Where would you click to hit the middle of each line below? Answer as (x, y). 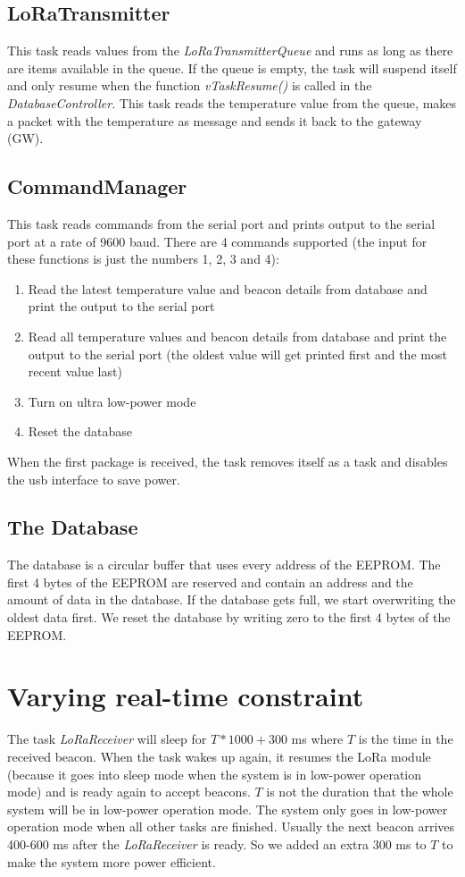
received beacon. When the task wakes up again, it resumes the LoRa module (219, 756)
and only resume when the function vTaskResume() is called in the (190, 85)
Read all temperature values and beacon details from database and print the (237, 336)
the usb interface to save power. (94, 479)
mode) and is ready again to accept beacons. (129, 792)
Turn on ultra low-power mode (112, 401)
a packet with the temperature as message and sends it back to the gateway (215, 120)
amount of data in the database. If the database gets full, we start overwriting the (232, 599)
